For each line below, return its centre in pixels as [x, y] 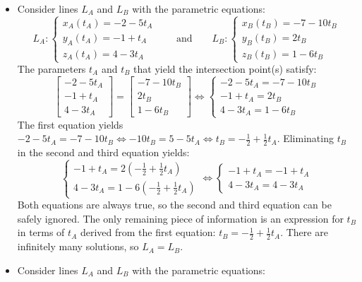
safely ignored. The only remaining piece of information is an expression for [180, 218]
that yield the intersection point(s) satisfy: [225, 69]
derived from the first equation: [148, 232]
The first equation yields [70, 124]
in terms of [41, 232]
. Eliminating [305, 138]
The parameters [52, 69]
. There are [304, 232]
